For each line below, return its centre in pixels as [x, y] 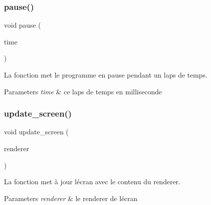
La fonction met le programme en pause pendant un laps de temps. [106, 75]
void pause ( [22, 25]
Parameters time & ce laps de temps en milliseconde [83, 91]
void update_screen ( [36, 132]
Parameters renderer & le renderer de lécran [71, 198]
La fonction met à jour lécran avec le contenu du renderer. [92, 182]
